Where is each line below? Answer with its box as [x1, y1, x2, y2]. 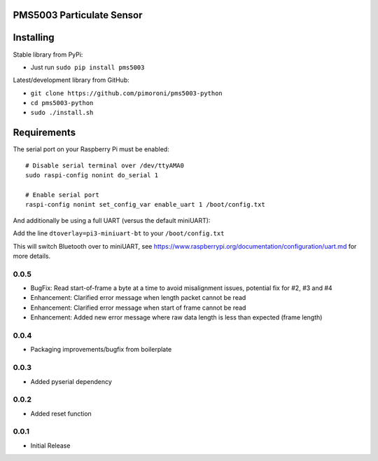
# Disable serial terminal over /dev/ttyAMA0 [25, 161, 185, 170]
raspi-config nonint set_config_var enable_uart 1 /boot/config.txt [25, 200, 265, 209]
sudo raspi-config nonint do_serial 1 [25, 172, 159, 179]
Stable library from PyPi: [13, 50, 83, 59]
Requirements [13, 127, 76, 139]
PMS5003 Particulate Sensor [13, 9, 143, 21]
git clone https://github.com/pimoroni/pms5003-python [30, 89, 223, 97]
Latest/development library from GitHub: [13, 76, 129, 84]
